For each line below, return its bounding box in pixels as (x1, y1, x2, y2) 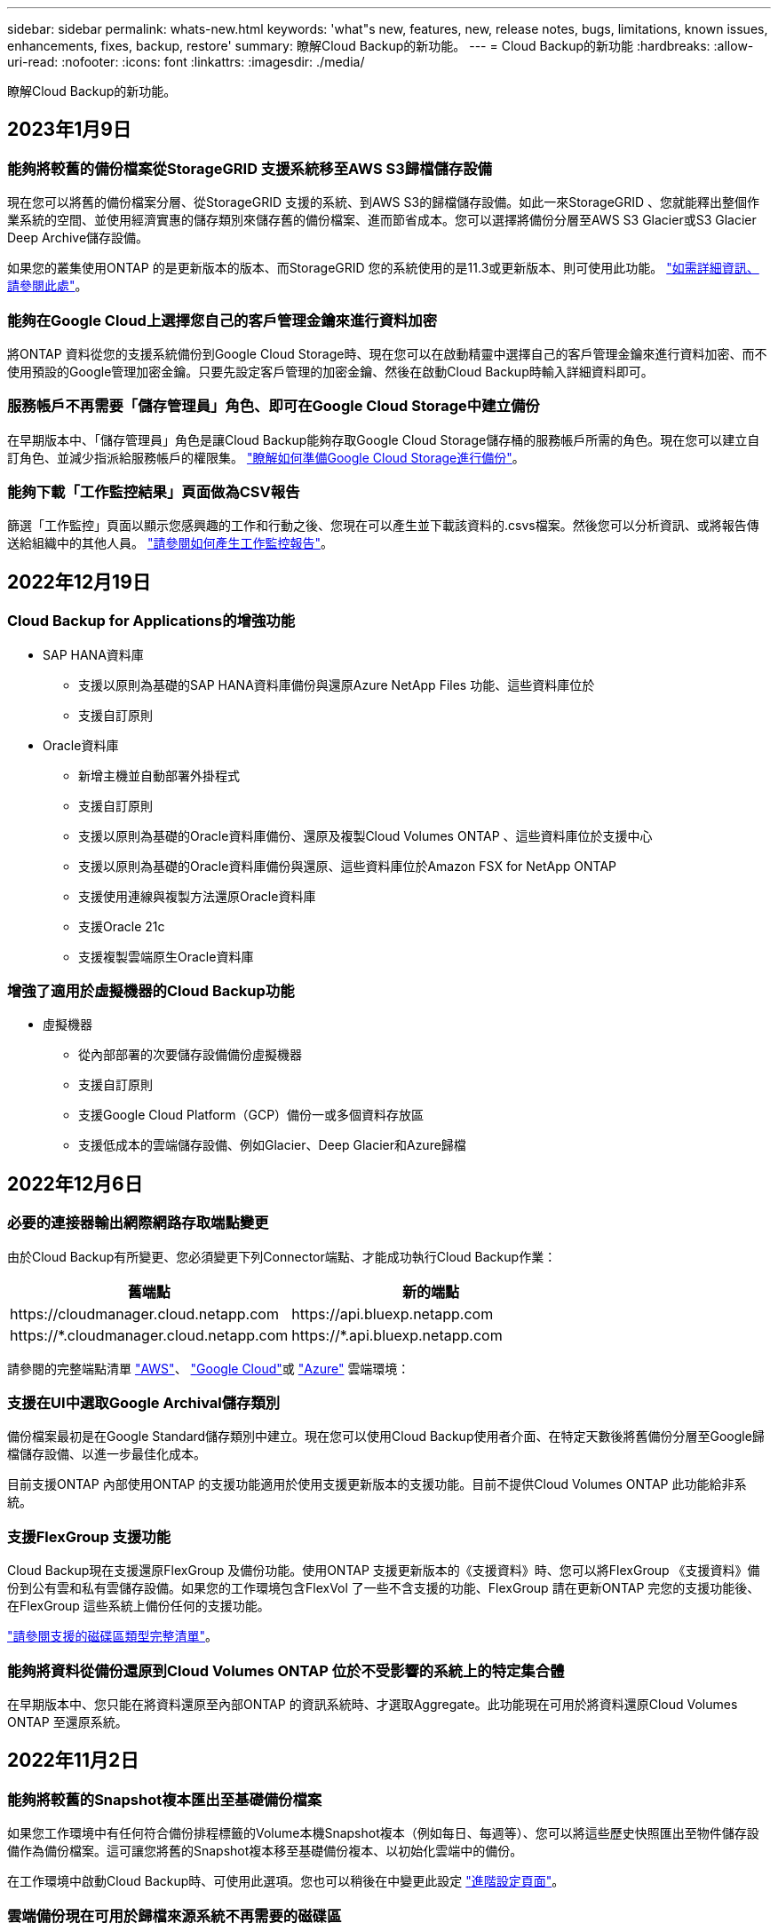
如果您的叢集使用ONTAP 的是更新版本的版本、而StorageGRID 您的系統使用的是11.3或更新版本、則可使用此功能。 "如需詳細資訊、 (7, 260, 759, 276)
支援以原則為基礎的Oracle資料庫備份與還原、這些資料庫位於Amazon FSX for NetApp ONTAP (78, 858, 617, 874)
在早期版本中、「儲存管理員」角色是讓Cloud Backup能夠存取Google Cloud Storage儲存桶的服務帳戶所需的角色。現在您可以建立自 (7, 431, 760, 447)
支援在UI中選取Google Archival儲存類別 (7, 1394, 281, 1413)
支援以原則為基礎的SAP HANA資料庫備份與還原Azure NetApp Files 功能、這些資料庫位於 (78, 677, 595, 692)
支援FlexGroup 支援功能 (7, 1527, 171, 1546)
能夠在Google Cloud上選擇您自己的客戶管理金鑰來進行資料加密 (7, 311, 438, 329)
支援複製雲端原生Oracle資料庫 (78, 948, 254, 964)
